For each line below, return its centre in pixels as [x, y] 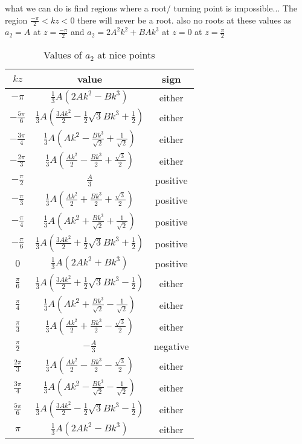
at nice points [126, 55]
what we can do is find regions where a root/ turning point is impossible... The [151, 8]
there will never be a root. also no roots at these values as [185, 20]
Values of [63, 55]
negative [171, 346]
